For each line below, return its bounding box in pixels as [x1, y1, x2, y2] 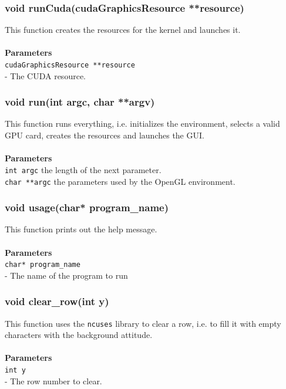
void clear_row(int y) [5, 294, 109, 309]
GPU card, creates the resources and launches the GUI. [5, 129, 204, 141]
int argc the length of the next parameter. [5, 163, 161, 175]
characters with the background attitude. [5, 329, 153, 341]
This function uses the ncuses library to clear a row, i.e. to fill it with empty [5, 317, 281, 329]
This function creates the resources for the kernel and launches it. [5, 23, 241, 36]
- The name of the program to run [5, 269, 128, 281]
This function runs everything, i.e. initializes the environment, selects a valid [5, 117, 280, 130]
